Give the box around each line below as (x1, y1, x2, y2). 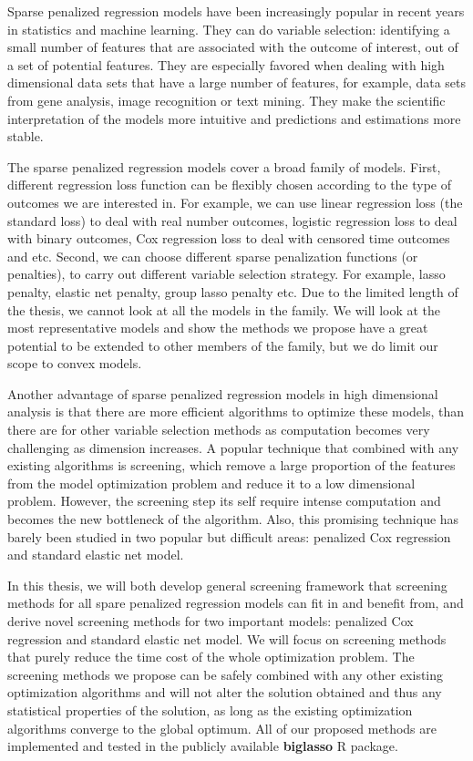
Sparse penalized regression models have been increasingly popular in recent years (7, 2, 465, 20)
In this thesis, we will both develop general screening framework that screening (7, 575, 447, 594)
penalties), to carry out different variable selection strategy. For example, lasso (7, 264, 446, 283)
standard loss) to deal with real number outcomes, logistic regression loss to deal (7, 211, 458, 230)
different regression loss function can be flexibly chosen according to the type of (7, 175, 452, 194)
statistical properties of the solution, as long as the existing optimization (7, 700, 413, 719)
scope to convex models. (7, 354, 142, 373)
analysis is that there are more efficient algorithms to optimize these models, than (7, 402, 465, 421)
